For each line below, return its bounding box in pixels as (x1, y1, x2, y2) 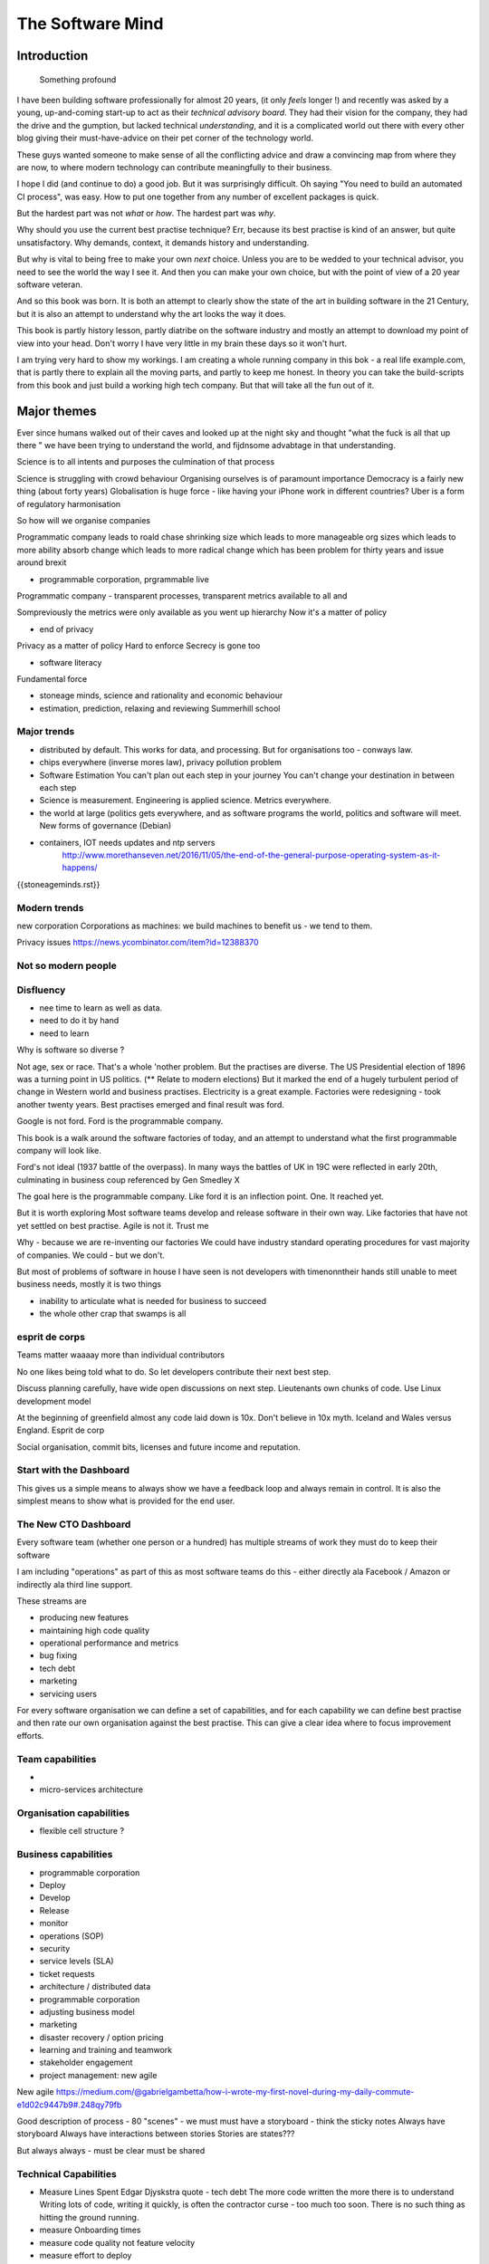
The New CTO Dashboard (16, 1518, 131, 1530)
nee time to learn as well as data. (39, 1002, 163, 1013)
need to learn (39, 1028, 90, 1039)
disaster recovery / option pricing (39, 2031, 164, 2042)
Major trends (16, 725, 75, 738)
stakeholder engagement (39, 2057, 133, 2068)
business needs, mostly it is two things (16, 1279, 162, 1290)
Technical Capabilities (16, 2167, 117, 2180)
